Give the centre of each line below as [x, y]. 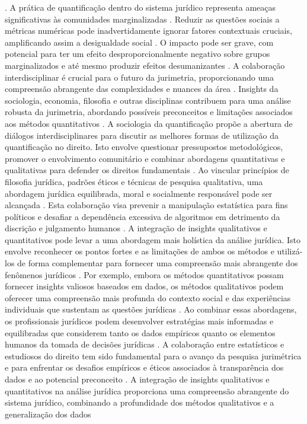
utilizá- [290, 251]
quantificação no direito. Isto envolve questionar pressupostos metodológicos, [144, 147]
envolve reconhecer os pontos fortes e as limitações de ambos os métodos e [140, 251]
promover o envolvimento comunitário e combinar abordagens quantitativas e [145, 158]
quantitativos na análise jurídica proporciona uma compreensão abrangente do [147, 390]
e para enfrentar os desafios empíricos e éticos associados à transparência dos [144, 367]
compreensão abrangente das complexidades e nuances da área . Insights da [142, 89]
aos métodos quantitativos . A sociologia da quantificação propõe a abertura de [149, 123]
